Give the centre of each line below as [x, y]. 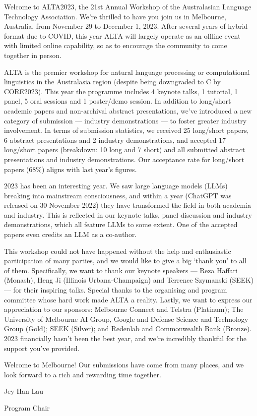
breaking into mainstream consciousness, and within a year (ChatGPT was [118, 195]
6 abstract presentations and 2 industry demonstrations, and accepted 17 [115, 140]
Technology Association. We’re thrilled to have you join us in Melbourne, [115, 16]
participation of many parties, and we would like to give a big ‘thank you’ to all [125, 261]
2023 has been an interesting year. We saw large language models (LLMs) [116, 186]
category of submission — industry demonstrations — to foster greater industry [125, 120]
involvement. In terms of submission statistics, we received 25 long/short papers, [127, 130]
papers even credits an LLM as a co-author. [70, 234]
